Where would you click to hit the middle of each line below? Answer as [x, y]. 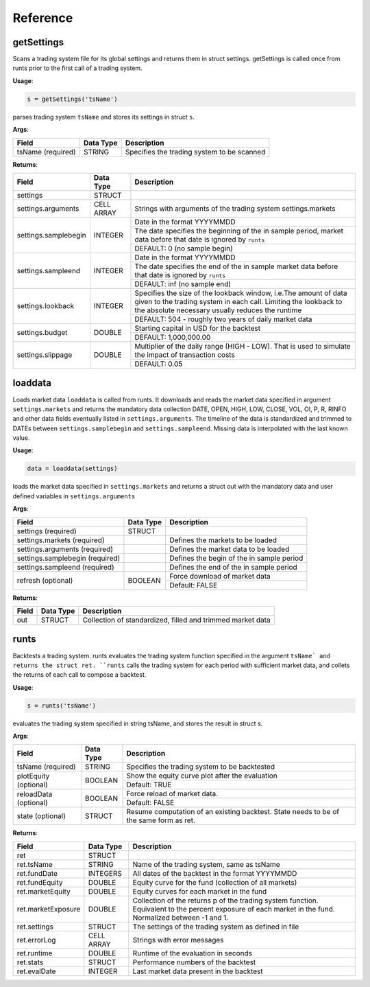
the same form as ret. [161, 820]
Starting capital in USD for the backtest [197, 328]
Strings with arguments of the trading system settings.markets [235, 208]
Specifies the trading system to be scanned [195, 152]
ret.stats [30, 962]
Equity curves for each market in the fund [200, 891]
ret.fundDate [37, 873]
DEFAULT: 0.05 [159, 364]
